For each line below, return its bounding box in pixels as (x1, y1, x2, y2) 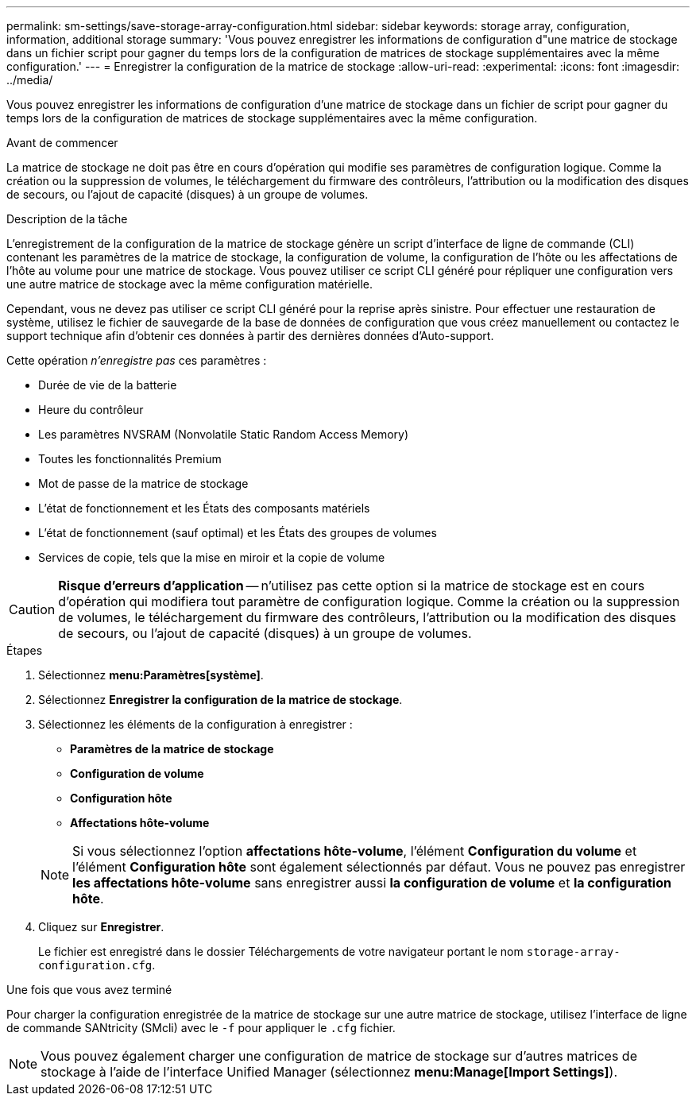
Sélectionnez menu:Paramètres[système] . (38, 668, 264, 682)
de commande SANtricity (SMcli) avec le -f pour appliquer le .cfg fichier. (6, 1021, 396, 1034)
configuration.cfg (38, 959, 153, 972)
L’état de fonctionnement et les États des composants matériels (38, 501, 370, 515)
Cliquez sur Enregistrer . (38, 920, 164, 934)
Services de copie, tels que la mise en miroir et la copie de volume (38, 551, 385, 564)
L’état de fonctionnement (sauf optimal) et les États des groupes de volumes (38, 526, 437, 539)
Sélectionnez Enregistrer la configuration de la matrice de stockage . (38, 693, 403, 706)
